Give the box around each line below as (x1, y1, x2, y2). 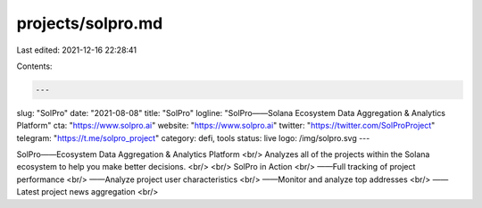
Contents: (16, 61, 53, 71)
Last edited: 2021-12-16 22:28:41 (16, 45, 137, 55)
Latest (16, 187, 40, 197)
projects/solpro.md (16, 13, 163, 33)
